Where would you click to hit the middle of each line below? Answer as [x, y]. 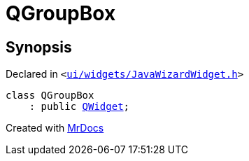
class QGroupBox [50, 96]
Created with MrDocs [55, 128]
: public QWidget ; [79, 107]
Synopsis [39, 47]
